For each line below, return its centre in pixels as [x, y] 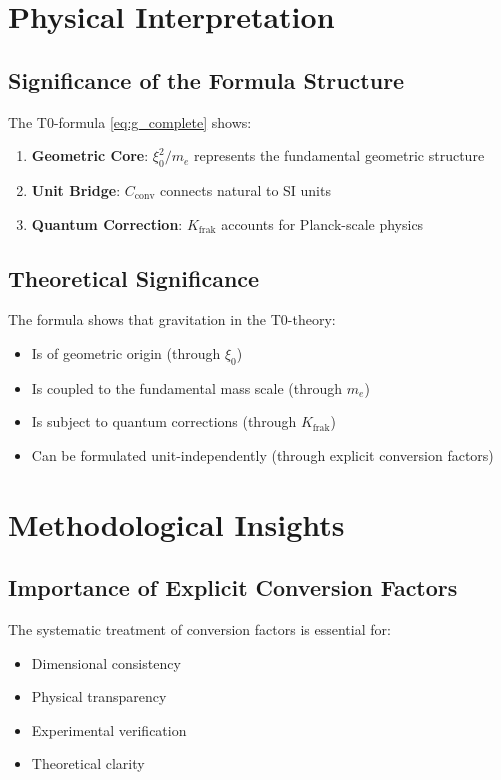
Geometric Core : [90, 155]
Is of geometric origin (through [126, 352]
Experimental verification [109, 729]
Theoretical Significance [134, 277]
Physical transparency [99, 696]
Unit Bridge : [76, 189]
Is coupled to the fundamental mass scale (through [187, 387]
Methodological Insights [176, 523]
